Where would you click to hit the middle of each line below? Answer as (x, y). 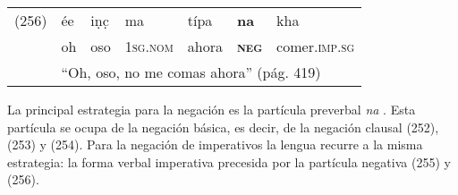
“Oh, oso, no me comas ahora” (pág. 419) (191, 72)
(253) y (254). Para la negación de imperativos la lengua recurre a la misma (215, 144)
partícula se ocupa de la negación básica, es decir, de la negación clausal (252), (223, 127)
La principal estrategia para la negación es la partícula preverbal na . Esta (212, 109)
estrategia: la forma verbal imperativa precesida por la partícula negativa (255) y (229, 161)
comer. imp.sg (316, 46)
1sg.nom (149, 46)
